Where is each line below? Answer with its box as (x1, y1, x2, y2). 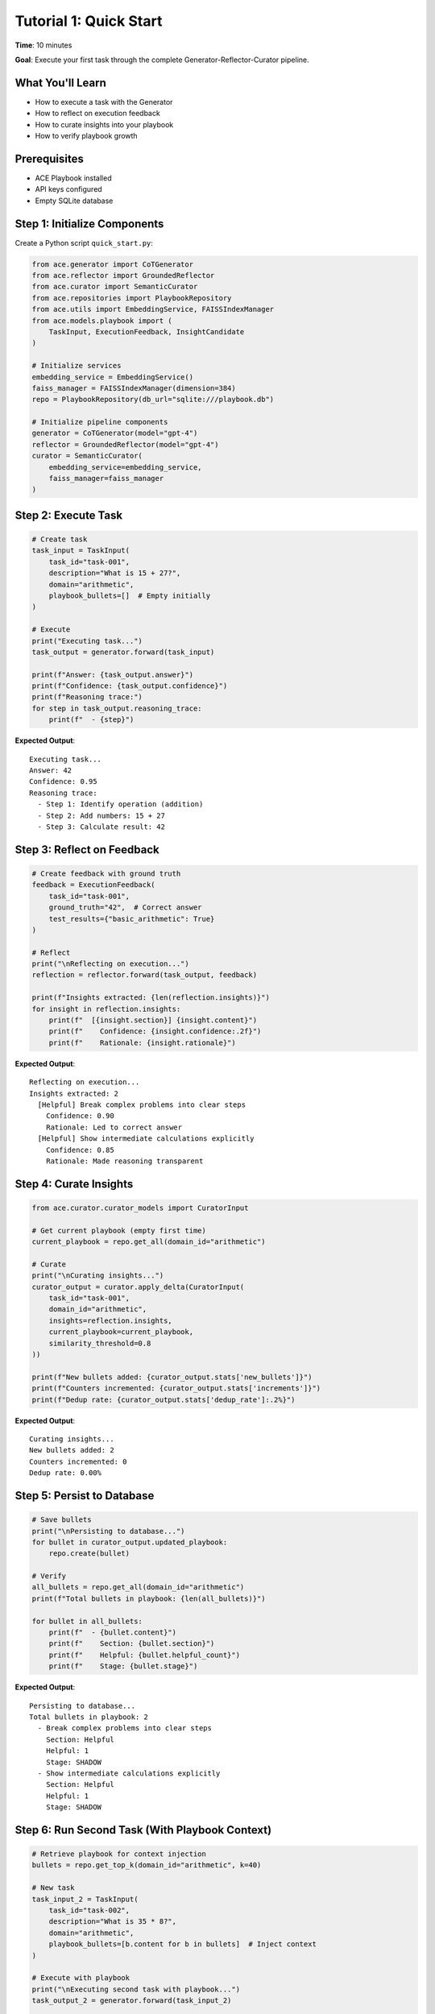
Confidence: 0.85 (45, 1145, 114, 1154)
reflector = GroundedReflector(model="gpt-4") (31, 440, 219, 449)
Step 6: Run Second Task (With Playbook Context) (14, 1823, 272, 1837)
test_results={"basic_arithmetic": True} (48, 914, 215, 923)
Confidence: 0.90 (45, 1112, 114, 1121)
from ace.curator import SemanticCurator (31, 282, 198, 292)
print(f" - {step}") (48, 715, 135, 724)
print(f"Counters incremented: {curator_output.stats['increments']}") (31, 1384, 321, 1393)
